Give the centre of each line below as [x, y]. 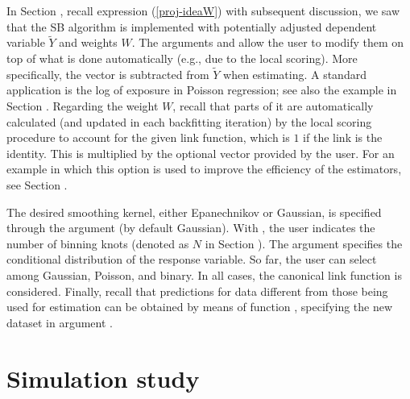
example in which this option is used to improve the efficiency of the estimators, [204, 169]
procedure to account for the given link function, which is [148, 137]
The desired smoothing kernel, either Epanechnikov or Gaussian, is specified [194, 212]
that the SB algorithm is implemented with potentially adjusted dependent [192, 26]
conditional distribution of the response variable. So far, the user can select [192, 259]
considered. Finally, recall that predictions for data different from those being [197, 291]
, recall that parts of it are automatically [273, 106]
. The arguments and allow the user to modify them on [268, 42]
